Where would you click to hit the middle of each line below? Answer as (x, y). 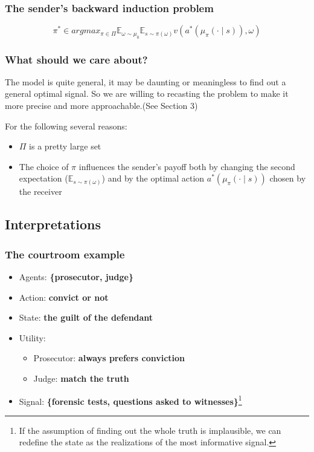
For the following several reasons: (66, 126)
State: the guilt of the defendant (86, 317)
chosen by (288, 178)
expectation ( (43, 178)
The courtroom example (65, 254)
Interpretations (53, 224)
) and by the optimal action (153, 178)
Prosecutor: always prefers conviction (109, 358)
